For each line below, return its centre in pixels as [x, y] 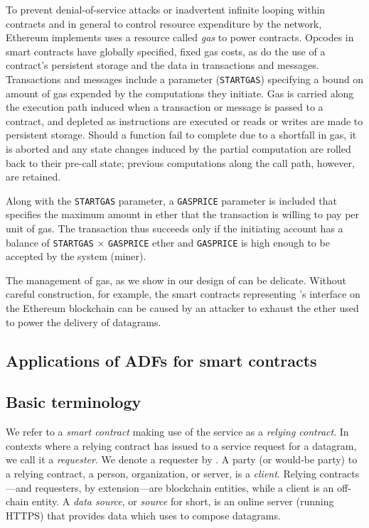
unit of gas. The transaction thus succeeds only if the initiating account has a [175, 228]
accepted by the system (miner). [76, 256]
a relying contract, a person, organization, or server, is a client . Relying [161, 474]
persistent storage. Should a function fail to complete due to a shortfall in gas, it [181, 135]
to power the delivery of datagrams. [84, 322]
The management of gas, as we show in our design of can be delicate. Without [176, 280]
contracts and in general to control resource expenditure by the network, [164, 23]
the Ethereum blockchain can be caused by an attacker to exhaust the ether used [182, 308]
